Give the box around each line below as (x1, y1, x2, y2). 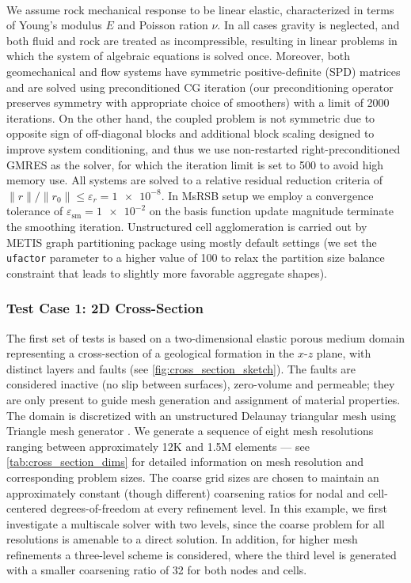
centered (6, 500, 47, 517)
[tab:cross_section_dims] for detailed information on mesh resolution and (6, 453, 363, 470)
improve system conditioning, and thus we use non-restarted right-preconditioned (6, 140, 401, 157)
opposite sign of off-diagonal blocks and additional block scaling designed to (6, 125, 375, 142)
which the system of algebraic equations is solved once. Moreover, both (6, 47, 351, 64)
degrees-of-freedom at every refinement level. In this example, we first (50, 500, 388, 517)
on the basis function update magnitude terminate (149, 203, 394, 219)
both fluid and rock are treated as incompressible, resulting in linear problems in (6, 32, 398, 48)
